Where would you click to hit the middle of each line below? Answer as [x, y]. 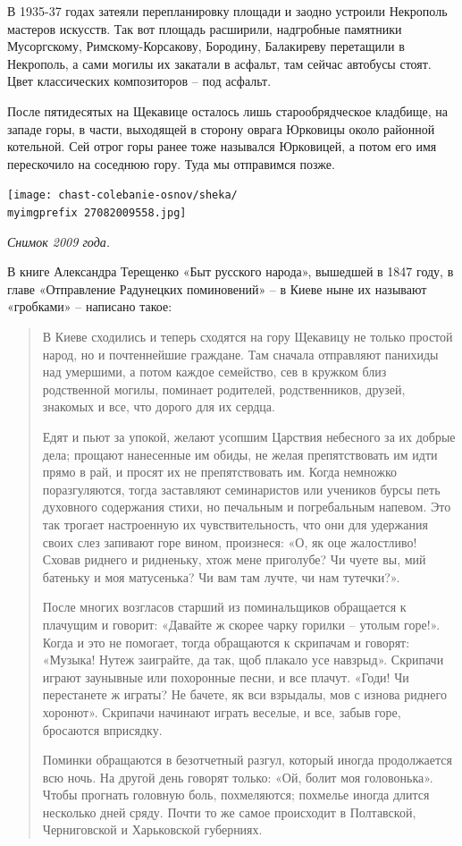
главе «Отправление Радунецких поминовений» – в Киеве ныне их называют [217, 288]
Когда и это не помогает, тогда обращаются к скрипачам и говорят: [226, 642]
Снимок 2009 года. [59, 241]
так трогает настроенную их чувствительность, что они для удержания [235, 524]
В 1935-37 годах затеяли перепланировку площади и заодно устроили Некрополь [227, 11]
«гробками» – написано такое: [90, 306]
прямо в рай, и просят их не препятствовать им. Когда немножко [220, 472]
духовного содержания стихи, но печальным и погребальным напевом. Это [247, 507]
